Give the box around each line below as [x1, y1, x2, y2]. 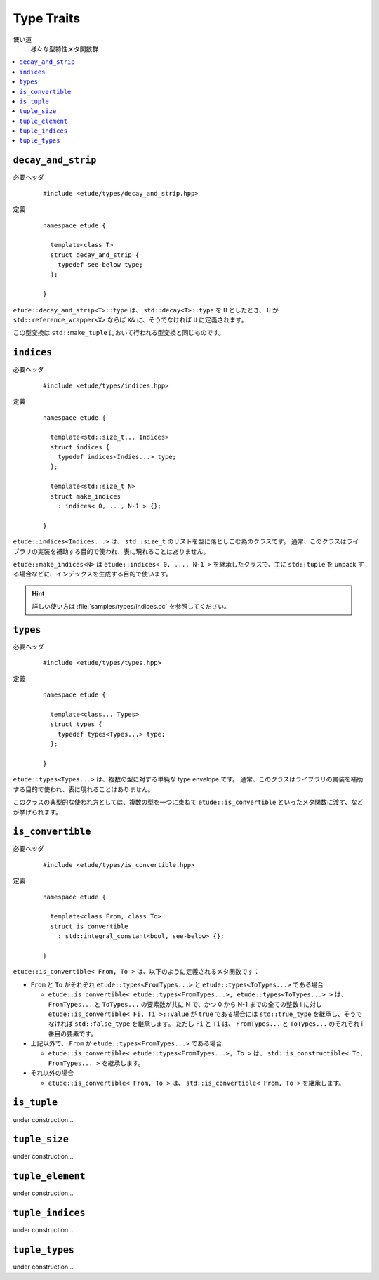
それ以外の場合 [30, 1069, 74, 1077]
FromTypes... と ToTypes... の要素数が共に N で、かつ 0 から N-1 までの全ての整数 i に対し [48, 1000, 322, 1008]
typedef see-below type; [57, 260, 143, 269]
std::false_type [74, 1020, 131, 1028]
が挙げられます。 [13, 807, 62, 816]
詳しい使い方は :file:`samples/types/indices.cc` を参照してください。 [32, 602, 231, 611]
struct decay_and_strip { [50, 251, 140, 259]
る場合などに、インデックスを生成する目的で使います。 [13, 569, 172, 579]
